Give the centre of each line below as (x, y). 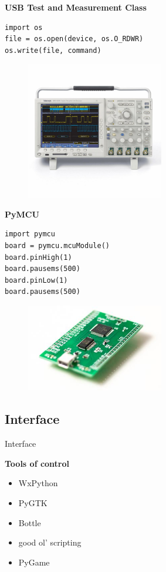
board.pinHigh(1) (38, 257)
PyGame (34, 562)
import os (24, 27)
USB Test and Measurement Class (76, 7)
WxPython (38, 483)
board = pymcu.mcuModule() (57, 245)
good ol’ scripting (50, 542)
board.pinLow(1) (36, 280)
